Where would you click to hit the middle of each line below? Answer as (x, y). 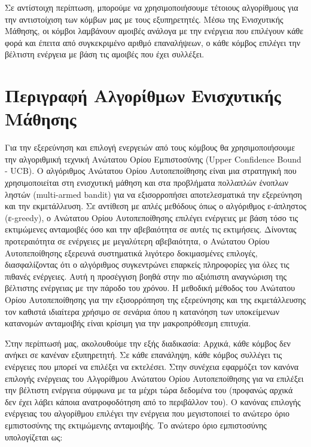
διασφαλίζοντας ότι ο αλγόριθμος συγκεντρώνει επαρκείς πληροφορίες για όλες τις (147, 264)
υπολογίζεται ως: (34, 437)
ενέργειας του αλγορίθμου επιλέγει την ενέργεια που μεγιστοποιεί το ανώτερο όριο (147, 413)
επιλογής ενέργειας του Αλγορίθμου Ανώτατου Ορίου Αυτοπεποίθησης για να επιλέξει (154, 378)
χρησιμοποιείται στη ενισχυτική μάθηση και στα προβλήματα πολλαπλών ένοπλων (147, 183)
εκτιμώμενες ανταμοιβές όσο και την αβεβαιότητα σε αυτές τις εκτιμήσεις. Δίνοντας (151, 229)
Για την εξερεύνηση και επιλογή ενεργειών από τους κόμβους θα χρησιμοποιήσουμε (150, 147)
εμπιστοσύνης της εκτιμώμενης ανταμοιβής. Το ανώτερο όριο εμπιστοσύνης (136, 425)
